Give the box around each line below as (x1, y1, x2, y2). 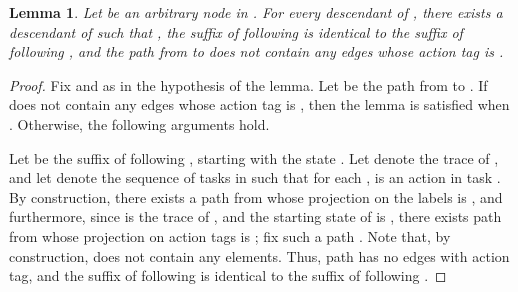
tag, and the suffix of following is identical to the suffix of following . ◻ (9, 265, 447, 286)
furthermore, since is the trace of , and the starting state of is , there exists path (9, 206, 502, 227)
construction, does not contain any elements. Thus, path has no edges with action (9, 245, 510, 266)
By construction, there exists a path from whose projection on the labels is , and (9, 186, 503, 207)
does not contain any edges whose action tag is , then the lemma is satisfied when (9, 94, 510, 115)
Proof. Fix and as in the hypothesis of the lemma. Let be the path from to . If (9, 74, 488, 95)
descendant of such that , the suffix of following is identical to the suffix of (9, 21, 463, 42)
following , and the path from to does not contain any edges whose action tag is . (9, 41, 504, 62)
